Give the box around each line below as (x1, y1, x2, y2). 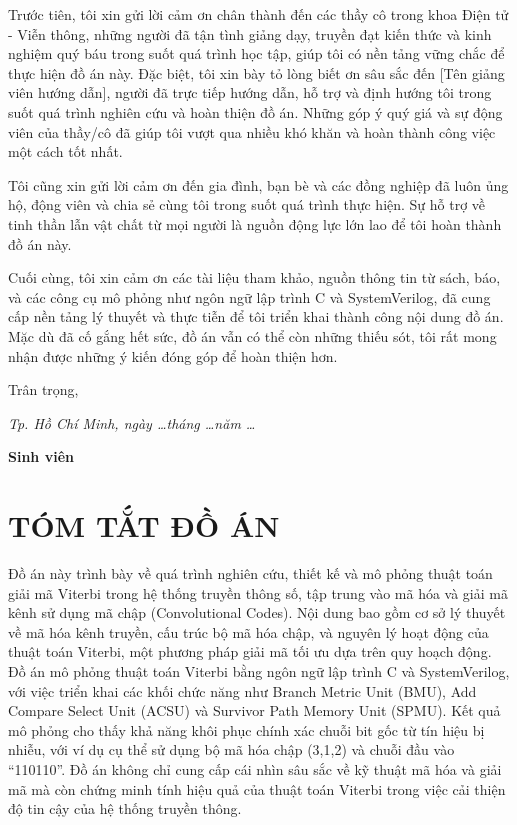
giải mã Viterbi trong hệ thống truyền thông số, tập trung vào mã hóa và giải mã (8, 582, 508, 603)
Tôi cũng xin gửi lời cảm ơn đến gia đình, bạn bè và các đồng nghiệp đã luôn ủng (8, 174, 509, 195)
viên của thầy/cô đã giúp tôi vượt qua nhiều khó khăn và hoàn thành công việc (8, 121, 496, 142)
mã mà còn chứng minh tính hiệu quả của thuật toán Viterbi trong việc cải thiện (8, 778, 506, 799)
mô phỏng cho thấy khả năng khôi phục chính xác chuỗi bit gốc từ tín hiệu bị (8, 719, 485, 740)
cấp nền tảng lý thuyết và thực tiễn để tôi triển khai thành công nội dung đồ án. (8, 306, 504, 327)
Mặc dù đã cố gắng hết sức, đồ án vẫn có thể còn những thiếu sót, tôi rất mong (8, 325, 497, 346)
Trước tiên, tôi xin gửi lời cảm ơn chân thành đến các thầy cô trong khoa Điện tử (8, 4, 509, 24)
